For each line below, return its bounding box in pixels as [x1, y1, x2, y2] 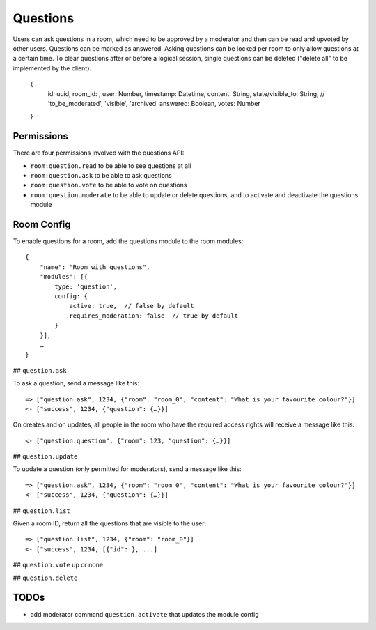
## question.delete [13, 574, 78, 582]
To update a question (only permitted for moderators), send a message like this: [13, 465, 242, 473]
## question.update [13, 452, 78, 461]
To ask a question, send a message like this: [13, 379, 139, 387]
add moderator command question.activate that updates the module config [30, 610, 259, 618]
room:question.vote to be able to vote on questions [30, 181, 187, 190]
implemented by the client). [13, 63, 92, 72]
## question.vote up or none [13, 561, 104, 569]
